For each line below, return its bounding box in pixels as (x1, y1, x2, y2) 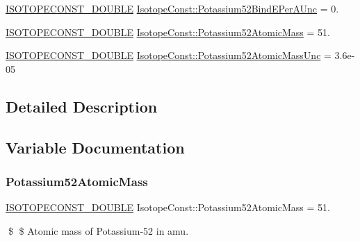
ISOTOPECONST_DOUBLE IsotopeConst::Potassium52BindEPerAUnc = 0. (6, 1, 339, 15)
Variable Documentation (6, 136, 185, 158)
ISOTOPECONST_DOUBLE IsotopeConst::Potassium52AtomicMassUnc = (6, 48, 332, 63)
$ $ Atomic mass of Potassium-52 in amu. (8, 223, 189, 238)
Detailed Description (6, 95, 158, 117)
